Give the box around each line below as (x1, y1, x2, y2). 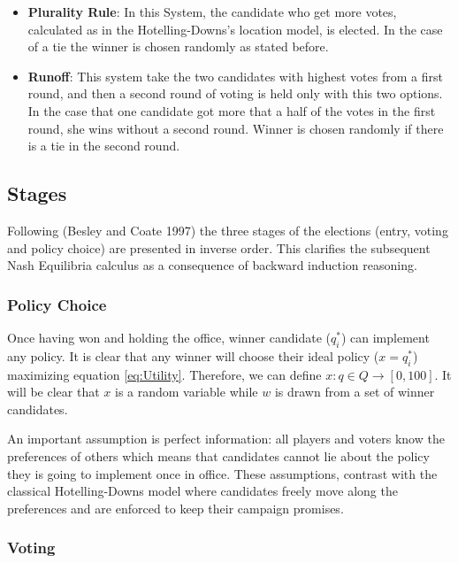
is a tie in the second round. (27, 136, 180, 155)
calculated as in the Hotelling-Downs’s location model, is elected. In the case (27, 19, 443, 38)
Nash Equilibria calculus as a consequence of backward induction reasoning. (7, 256, 417, 274)
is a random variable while (114, 382, 258, 401)
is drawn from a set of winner (274, 382, 435, 401)
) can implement (340, 328, 430, 346)
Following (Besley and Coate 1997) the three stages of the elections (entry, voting (7, 220, 448, 239)
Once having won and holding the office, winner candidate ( (7, 328, 332, 346)
